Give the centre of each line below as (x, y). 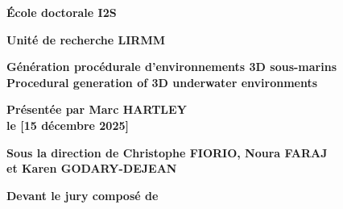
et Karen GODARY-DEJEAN (92, 168)
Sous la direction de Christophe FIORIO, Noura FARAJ (167, 152)
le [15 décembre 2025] (68, 125)
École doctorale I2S (62, 12)
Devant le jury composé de (83, 195)
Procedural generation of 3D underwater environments (162, 82)
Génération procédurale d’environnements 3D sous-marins (172, 67)
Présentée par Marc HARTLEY (97, 109)
